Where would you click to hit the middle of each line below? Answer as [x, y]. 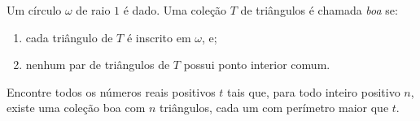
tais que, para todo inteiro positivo [314, 91]
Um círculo [34, 10]
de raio [93, 10]
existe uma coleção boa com [76, 108]
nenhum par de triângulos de [98, 65]
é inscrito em [159, 37]
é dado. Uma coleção [175, 10]
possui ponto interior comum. [257, 65]
